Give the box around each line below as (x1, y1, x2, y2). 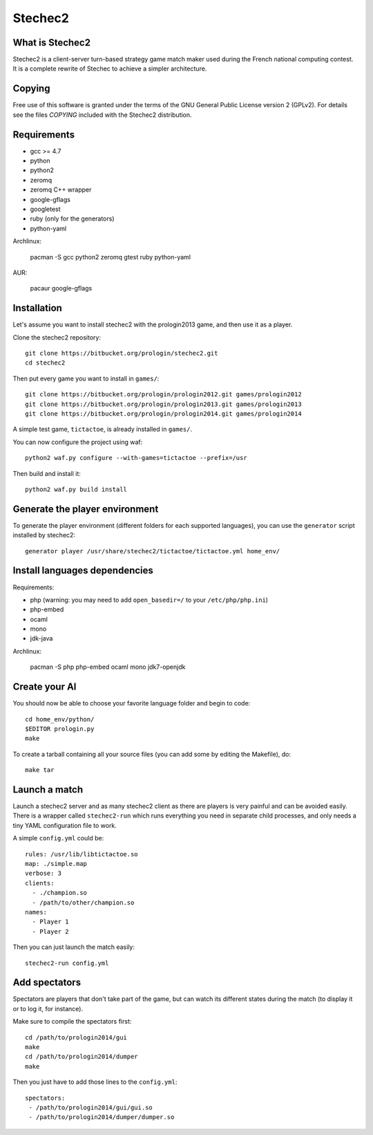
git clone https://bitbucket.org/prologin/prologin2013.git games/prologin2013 (25, 400, 302, 408)
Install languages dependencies (12, 564, 153, 577)
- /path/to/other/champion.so (32, 898, 135, 906)
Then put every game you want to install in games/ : (12, 374, 160, 382)
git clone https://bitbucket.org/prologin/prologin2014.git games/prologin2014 (25, 409, 302, 418)
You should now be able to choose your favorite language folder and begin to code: (12, 699, 251, 708)
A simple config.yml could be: (12, 834, 104, 842)
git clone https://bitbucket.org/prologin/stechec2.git (25, 349, 218, 358)
